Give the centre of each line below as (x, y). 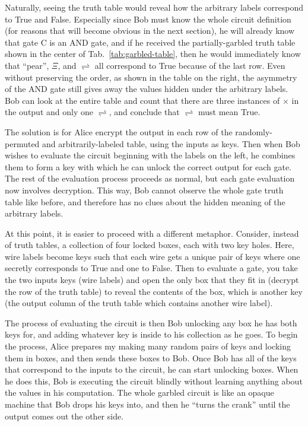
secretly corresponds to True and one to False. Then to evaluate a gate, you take (151, 268)
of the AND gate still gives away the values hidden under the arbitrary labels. (147, 89)
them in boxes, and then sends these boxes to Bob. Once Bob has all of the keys (151, 357)
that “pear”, (27, 65)
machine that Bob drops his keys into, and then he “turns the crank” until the (147, 404)
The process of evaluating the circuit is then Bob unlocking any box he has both (151, 322)
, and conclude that (144, 112)
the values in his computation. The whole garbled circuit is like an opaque (139, 392)
